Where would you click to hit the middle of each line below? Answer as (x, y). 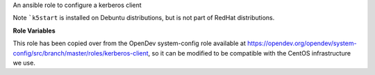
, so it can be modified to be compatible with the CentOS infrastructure (249, 53)
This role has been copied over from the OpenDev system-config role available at (130, 43)
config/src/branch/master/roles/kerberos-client (81, 53)
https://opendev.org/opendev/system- (302, 43)
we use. (24, 62)
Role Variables (34, 31)
